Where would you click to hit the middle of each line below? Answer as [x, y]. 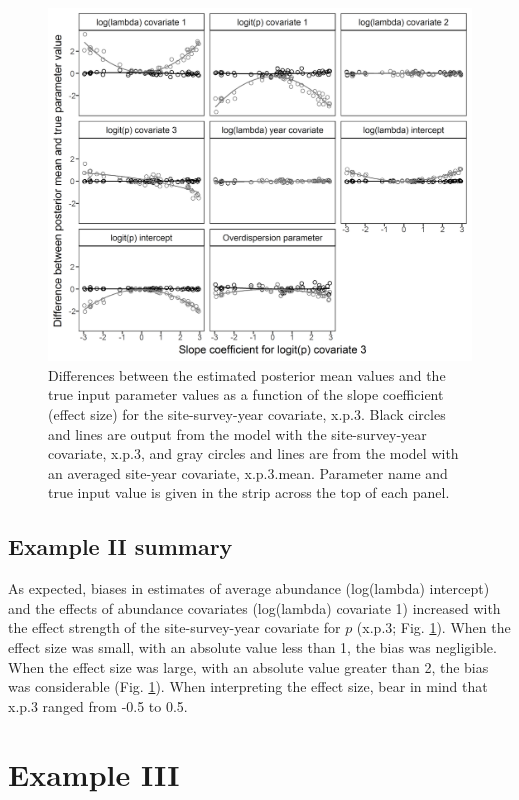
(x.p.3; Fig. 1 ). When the [433, 627]
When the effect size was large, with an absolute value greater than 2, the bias [248, 666]
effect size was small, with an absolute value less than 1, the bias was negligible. [252, 646]
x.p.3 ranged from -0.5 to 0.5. [98, 705]
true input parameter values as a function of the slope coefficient [246, 394]
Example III [94, 774]
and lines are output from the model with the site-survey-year [237, 433]
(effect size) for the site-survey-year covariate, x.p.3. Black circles [247, 413]
